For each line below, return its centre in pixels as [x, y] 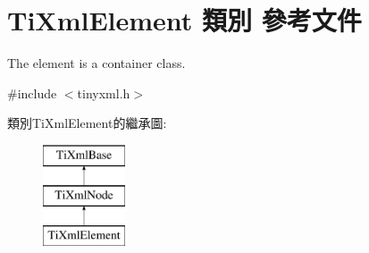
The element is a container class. [96, 63]
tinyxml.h [104, 93]
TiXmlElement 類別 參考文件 [184, 20]
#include [32, 93]
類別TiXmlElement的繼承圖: [87, 123]
